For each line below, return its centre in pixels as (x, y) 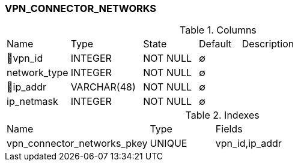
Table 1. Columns (218, 30)
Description (268, 44)
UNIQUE (169, 144)
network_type (38, 73)
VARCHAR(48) (103, 87)
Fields (229, 129)
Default (215, 44)
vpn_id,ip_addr (248, 144)
